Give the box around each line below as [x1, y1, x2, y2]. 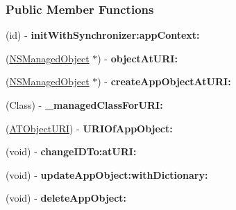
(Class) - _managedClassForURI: [6, 98, 163, 112]
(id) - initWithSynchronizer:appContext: [6, 28, 200, 42]
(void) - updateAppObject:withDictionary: [6, 167, 208, 182]
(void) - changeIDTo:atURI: [6, 144, 137, 159]
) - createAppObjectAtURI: [97, 74, 231, 89]
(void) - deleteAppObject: [6, 191, 127, 205]
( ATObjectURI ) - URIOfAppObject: [6, 121, 173, 135]
